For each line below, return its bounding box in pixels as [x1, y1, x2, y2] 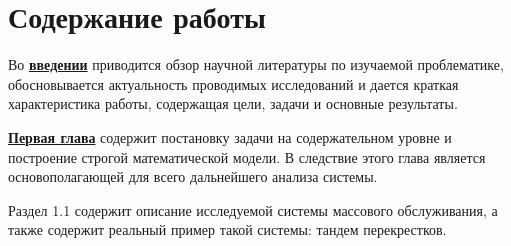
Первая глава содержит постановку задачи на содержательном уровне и [8, 126, 452, 147]
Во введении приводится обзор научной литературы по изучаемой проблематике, [8, 54, 504, 75]
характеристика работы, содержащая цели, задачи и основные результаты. [8, 93, 458, 114]
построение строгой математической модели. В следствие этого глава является [8, 146, 486, 167]
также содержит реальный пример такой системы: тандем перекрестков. [8, 219, 447, 240]
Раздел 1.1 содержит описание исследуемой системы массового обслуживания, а [8, 199, 498, 220]
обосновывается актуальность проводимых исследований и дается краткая [8, 73, 459, 94]
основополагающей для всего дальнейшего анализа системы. [8, 166, 378, 187]
